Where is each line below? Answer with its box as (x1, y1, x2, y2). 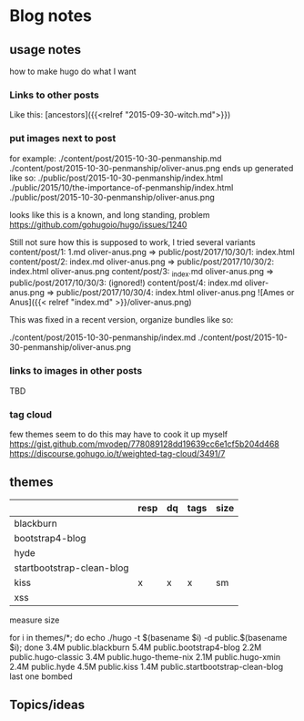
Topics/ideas (9, 697, 86, 713)
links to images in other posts (9, 365, 143, 377)
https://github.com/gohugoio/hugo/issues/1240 (9, 219, 187, 230)
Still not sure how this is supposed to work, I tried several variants (9, 236, 257, 247)
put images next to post (9, 132, 117, 145)
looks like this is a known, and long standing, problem (9, 209, 210, 220)
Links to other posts (9, 88, 100, 101)
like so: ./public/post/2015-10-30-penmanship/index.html (9, 172, 224, 183)
